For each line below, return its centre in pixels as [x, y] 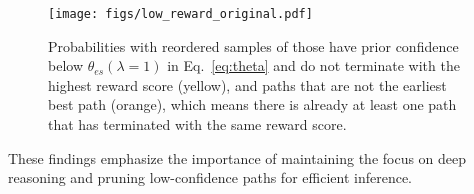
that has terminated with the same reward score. [197, 124]
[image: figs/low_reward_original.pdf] [180, 14]
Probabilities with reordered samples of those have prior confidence [253, 45]
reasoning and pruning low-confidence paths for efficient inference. [210, 177]
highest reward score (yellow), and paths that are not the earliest [247, 84]
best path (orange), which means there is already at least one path [252, 104]
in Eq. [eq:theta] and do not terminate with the [313, 65]
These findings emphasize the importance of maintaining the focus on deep [237, 157]
